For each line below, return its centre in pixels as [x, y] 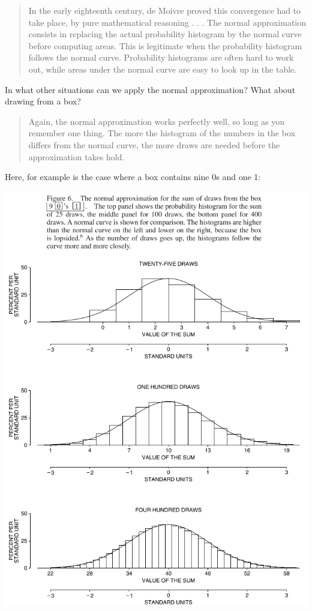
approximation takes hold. [76, 156]
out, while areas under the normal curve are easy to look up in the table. [163, 69]
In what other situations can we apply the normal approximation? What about [150, 89]
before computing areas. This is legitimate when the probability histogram [165, 45]
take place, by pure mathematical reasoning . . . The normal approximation [167, 22]
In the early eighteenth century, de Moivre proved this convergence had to [165, 10]
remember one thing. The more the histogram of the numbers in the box [162, 133]
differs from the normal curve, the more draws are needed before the [154, 144]
